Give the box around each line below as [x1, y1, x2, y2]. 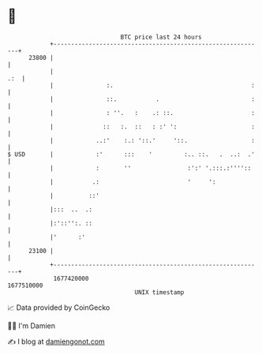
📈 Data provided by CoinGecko [7, 303, 110, 312]
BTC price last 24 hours [120, 33, 202, 41]
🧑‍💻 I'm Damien [7, 321, 56, 330]
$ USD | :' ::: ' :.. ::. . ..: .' [7, 150, 256, 158]
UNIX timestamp [134, 288, 185, 296]
